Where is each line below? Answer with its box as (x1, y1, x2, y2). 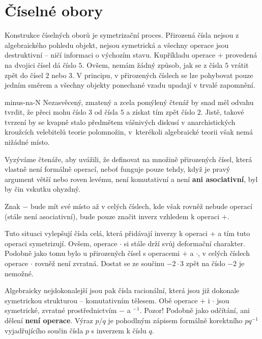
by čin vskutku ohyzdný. (5, 184, 80, 194)
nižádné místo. (5, 137, 50, 147)
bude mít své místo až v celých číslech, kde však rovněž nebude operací (30, 201, 252, 212)
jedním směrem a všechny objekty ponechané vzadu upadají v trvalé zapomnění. (5, 80, 255, 90)
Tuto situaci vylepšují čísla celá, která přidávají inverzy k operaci (5, 228, 208, 239)
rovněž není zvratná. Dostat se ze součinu (35, 258, 164, 268)
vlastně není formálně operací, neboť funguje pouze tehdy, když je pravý (5, 164, 230, 174)
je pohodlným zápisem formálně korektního (108, 315, 243, 325)
